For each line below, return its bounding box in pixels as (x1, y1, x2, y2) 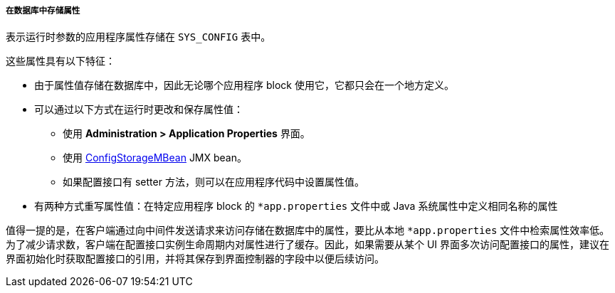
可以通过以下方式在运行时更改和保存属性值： (34, 103, 243, 116)
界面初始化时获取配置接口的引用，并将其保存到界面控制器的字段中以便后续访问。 (6, 252, 384, 265)
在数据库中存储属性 (6, 6, 80, 16)
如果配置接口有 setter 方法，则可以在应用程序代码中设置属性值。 (63, 176, 364, 188)
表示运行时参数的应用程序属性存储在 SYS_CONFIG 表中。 (6, 31, 271, 43)
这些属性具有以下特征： (6, 55, 115, 68)
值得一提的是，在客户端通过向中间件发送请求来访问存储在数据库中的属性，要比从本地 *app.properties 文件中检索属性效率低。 (6, 224, 610, 237)
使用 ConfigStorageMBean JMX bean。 (63, 151, 248, 164)
